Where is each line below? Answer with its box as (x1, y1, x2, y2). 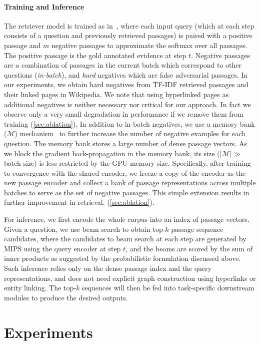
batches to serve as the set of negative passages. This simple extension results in (4, 187, 249, 197)
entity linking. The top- (4, 282, 76, 293)
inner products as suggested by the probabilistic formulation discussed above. (4, 253, 241, 263)
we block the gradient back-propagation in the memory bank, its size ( (4, 148, 220, 158)
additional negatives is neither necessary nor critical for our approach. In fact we (4, 99, 251, 109)
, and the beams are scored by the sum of (125, 243, 252, 253)
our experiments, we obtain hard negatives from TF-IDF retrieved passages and (4, 79, 248, 90)
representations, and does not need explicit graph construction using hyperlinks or (4, 272, 256, 283)
